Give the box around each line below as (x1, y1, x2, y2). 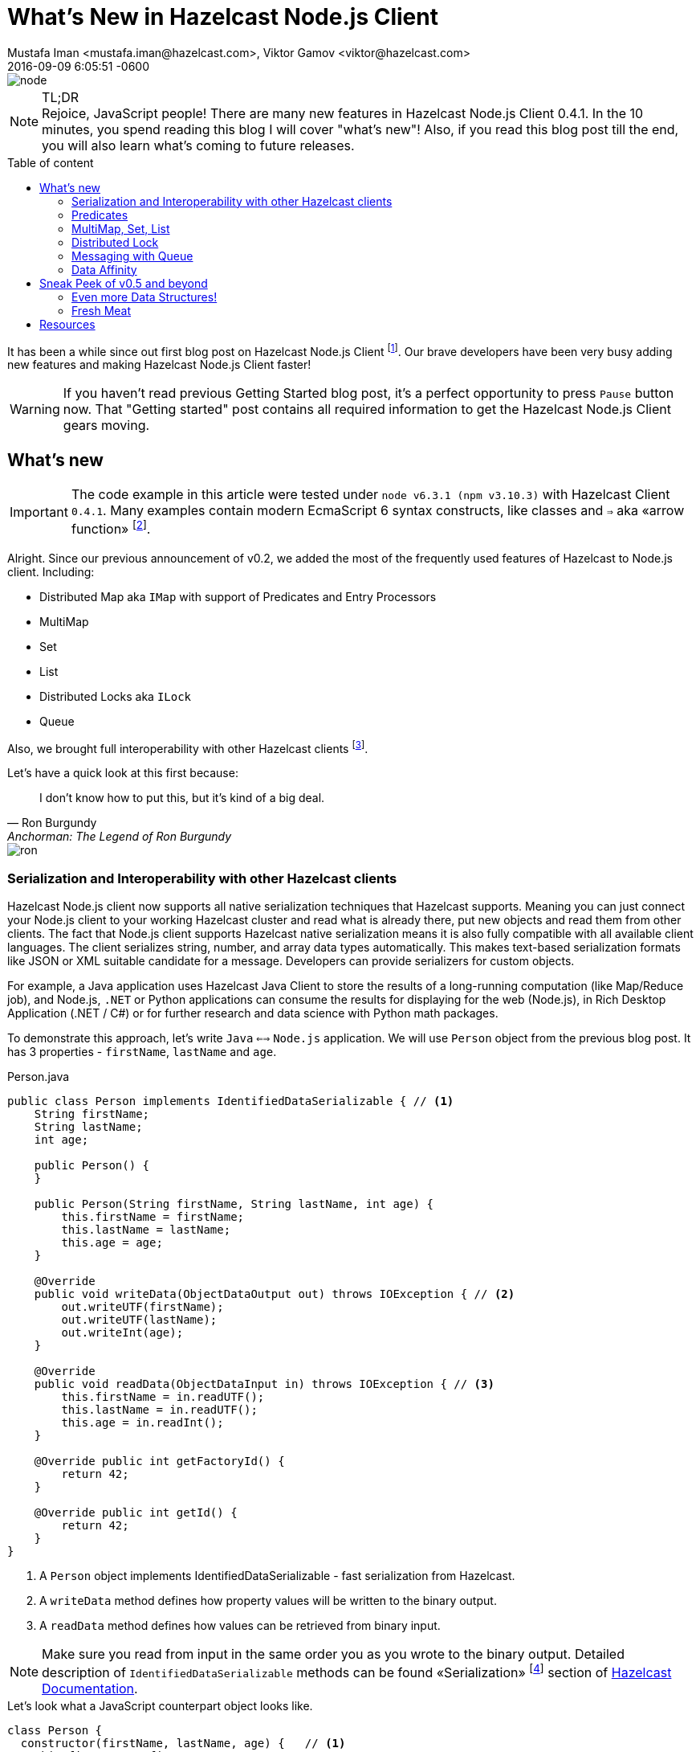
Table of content (7, 155, 94, 170)
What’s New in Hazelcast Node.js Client (7, 3, 438, 31)
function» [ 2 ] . (71, 518, 151, 538)
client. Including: (7, 564, 95, 579)
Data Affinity (71, 262, 137, 276)
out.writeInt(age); (61, 1325, 184, 1339)
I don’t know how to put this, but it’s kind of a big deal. (39, 791, 325, 805)
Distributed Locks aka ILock (39, 689, 192, 703)
